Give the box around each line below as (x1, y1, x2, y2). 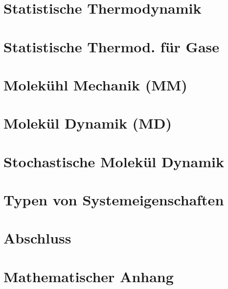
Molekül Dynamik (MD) (3, 113, 172, 133)
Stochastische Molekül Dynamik (3, 151, 224, 171)
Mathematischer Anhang (3, 266, 174, 286)
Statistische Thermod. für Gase (3, 36, 220, 56)
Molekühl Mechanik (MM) (3, 74, 187, 94)
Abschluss (3, 228, 71, 248)
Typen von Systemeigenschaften (3, 190, 224, 210)
